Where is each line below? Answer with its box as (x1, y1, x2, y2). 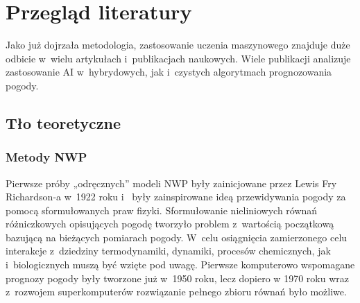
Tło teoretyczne (6, 112, 121, 133)
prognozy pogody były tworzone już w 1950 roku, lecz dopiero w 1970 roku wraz (6, 270, 349, 285)
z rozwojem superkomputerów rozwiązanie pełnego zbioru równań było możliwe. (6, 284, 347, 299)
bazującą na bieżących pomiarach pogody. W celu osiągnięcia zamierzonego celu (6, 230, 348, 244)
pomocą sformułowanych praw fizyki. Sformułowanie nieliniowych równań (6, 202, 318, 217)
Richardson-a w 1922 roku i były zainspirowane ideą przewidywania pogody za (6, 189, 346, 204)
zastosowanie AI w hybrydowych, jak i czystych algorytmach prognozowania (6, 64, 332, 79)
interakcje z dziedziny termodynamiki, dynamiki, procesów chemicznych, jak (6, 243, 331, 258)
